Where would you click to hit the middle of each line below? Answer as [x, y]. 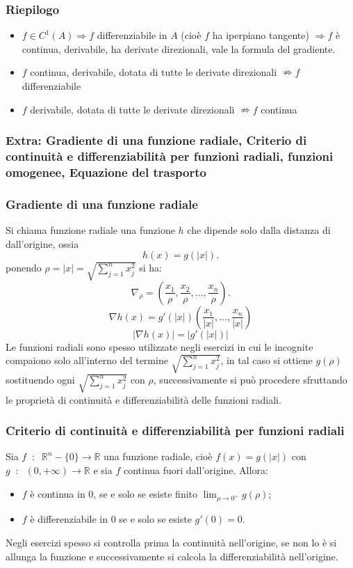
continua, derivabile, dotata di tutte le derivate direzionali [154, 72]
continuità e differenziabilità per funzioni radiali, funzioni [170, 156]
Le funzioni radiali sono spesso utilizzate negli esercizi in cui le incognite [159, 346]
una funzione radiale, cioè [158, 456]
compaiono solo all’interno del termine [87, 360]
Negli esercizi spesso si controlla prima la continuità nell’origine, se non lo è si [171, 543]
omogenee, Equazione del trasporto [106, 172]
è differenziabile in [69, 519]
